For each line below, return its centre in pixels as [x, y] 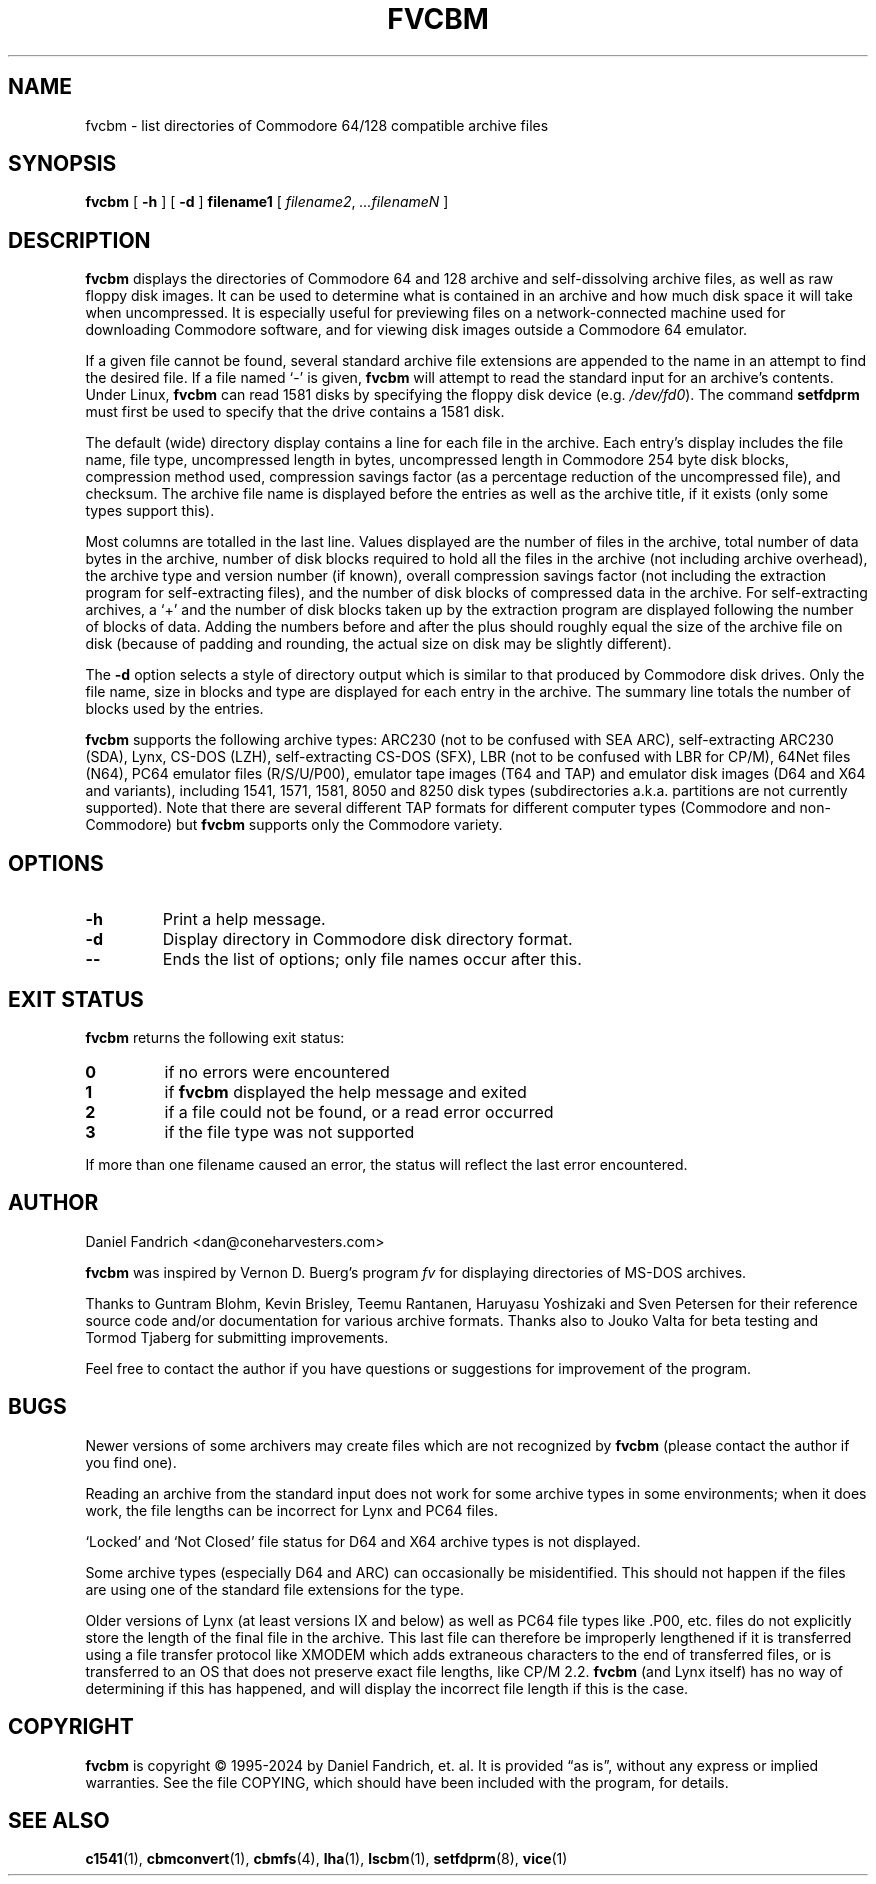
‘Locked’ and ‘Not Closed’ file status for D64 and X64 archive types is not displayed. [363, 1541]
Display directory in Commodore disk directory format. [367, 939]
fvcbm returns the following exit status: [215, 1037]
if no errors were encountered [277, 1071]
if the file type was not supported [289, 1131]
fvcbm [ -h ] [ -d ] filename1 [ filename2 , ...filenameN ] [267, 202]
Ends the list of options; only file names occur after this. [372, 959]
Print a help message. [244, 919]
